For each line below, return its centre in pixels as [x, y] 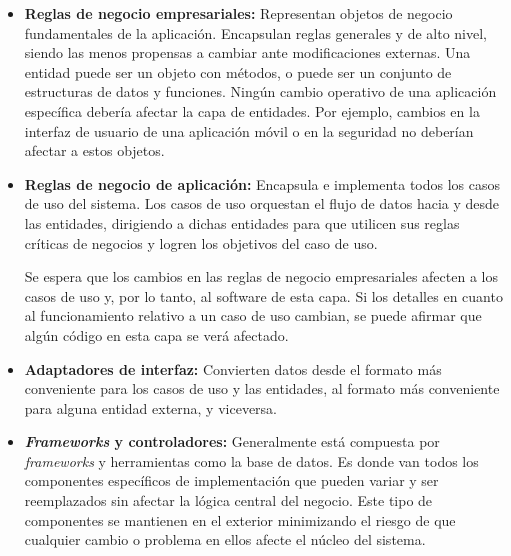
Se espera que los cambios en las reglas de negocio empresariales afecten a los [261, 276]
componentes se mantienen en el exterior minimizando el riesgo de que [240, 519]
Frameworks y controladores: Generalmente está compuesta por [232, 441]
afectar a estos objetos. [94, 150]
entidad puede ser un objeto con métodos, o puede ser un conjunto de [238, 71]
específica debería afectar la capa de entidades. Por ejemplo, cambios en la [252, 110]
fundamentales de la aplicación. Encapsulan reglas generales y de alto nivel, [255, 32]
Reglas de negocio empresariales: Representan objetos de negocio [238, 13]
